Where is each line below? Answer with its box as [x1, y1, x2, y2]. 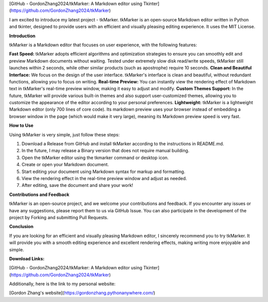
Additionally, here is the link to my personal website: [9, 281, 116, 287]
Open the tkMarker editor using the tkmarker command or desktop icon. [21, 154, 169, 161]
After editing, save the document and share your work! [21, 182, 134, 188]
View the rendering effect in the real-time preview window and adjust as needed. [21, 175, 187, 181]
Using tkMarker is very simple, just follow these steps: [9, 131, 120, 137]
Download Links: [9, 255, 45, 261]
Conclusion [9, 224, 34, 230]
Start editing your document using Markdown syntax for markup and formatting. [21, 169, 186, 175]
